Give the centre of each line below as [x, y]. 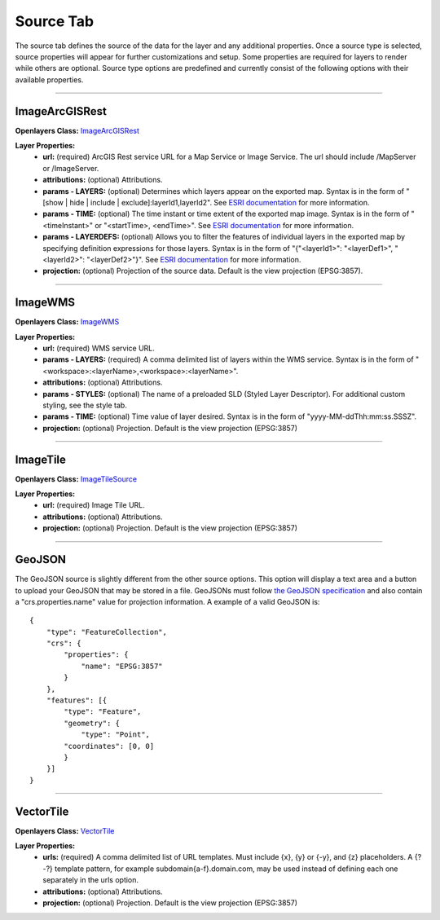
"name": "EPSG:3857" [122, 666]
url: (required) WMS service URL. [99, 348]
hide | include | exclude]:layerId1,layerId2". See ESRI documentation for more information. [220, 202]
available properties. [49, 79]
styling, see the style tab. [85, 405]
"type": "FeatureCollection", [106, 632]
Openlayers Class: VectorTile [65, 830]
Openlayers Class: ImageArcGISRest [77, 130]
